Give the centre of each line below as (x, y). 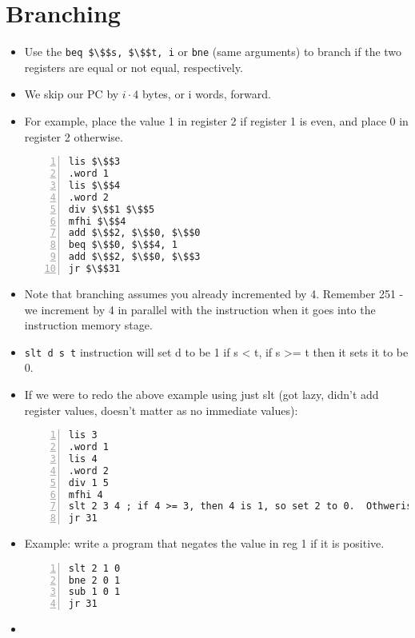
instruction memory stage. (88, 325)
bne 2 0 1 (94, 580)
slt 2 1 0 (94, 568)
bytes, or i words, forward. (206, 94)
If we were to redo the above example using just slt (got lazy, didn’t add (202, 394)
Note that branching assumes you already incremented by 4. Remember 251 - (214, 293)
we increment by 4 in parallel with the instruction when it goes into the (200, 309)
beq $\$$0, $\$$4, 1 (123, 245)
